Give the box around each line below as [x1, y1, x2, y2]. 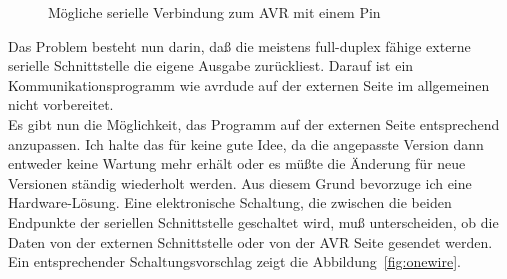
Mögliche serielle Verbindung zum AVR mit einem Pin [48, 2, 381, 22]
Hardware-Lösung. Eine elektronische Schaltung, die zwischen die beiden [8, 192, 452, 213]
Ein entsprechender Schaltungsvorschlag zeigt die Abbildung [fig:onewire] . [8, 251, 461, 272]
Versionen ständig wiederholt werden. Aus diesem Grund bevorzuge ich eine [8, 172, 472, 193]
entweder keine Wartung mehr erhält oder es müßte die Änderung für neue [8, 153, 466, 174]
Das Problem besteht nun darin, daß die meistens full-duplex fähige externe [8, 35, 471, 56]
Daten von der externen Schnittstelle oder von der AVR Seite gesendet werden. [8, 231, 493, 252]
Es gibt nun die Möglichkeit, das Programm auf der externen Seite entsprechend [8, 113, 500, 134]
